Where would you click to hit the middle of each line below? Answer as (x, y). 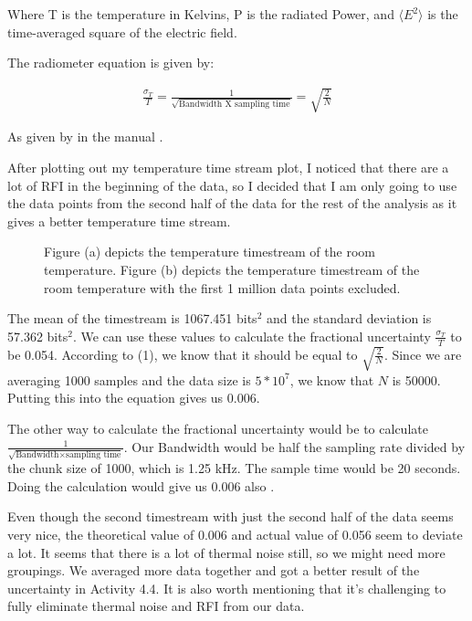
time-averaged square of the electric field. (122, 32)
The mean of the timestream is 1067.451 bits (132, 318)
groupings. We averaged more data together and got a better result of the (214, 570)
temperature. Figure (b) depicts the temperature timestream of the (232, 269)
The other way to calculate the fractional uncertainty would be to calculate (218, 428)
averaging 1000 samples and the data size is (129, 379)
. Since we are (423, 354)
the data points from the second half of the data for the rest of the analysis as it (232, 203)
